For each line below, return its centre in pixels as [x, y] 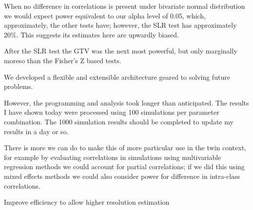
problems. [19, 86]
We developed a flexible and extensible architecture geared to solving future [117, 77]
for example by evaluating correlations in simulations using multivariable [113, 157]
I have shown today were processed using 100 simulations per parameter [112, 112]
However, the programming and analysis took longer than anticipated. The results [126, 102]
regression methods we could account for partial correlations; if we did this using [124, 166]
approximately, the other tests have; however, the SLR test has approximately [120, 25]
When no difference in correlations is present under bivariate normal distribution [125, 6]
